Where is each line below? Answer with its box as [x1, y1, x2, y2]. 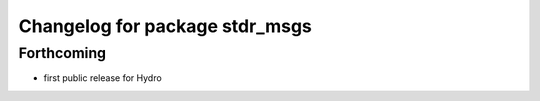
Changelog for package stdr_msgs [18, 15, 312, 37]
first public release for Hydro [43, 72, 162, 84]
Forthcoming [18, 44, 107, 62]
